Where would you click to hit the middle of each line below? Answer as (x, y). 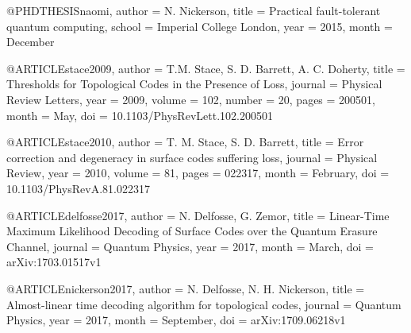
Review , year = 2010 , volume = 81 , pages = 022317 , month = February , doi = (198, 173)
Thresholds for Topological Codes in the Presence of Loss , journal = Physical (194, 84)
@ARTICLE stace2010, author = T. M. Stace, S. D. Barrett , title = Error (185, 142)
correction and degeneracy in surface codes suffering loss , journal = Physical (192, 157)
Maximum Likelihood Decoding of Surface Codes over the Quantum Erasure (192, 231)
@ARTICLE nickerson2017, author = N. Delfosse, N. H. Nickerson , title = (186, 288)
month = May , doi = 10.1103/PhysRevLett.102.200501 (140, 115)
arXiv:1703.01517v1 (54, 262)
